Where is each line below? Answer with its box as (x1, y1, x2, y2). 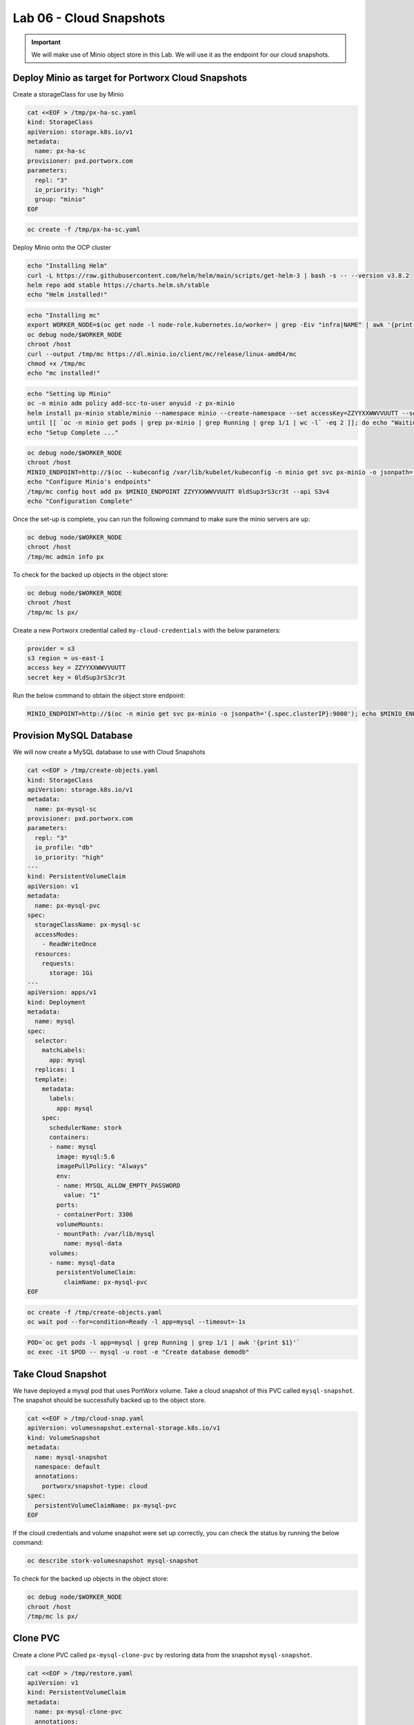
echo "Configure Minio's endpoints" (27, 478, 152, 486)
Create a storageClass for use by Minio (12, 90, 124, 98)
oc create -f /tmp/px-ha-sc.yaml (27, 226, 141, 234)
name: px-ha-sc (34, 147, 86, 155)
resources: (34, 949, 72, 958)
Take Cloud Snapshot (12, 1368, 107, 1380)
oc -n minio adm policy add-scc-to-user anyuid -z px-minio (27, 400, 235, 407)
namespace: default (34, 1463, 101, 1470)
